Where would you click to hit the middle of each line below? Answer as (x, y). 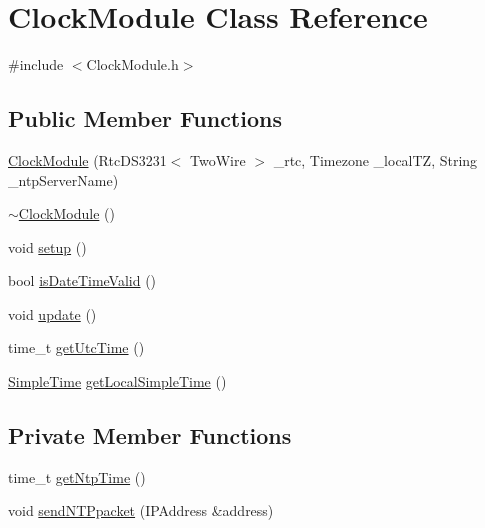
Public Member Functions (145, 118)
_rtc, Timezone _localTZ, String (375, 159)
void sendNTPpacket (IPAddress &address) (141, 510)
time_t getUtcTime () (76, 347)
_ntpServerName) (63, 179)
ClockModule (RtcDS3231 (87, 159)
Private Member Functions (150, 435)
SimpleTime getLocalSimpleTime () (117, 381)
